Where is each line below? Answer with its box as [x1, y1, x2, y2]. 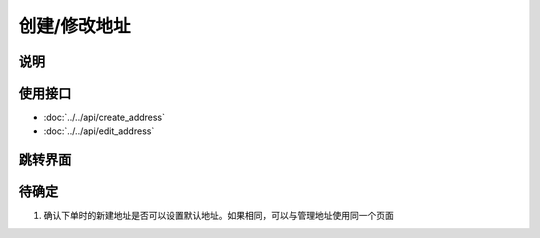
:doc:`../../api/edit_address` [43, 125, 155, 137]
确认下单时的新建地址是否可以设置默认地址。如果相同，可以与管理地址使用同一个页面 [43, 210, 394, 222]
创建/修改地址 [18, 15, 131, 37]
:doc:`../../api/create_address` [43, 111, 165, 124]
